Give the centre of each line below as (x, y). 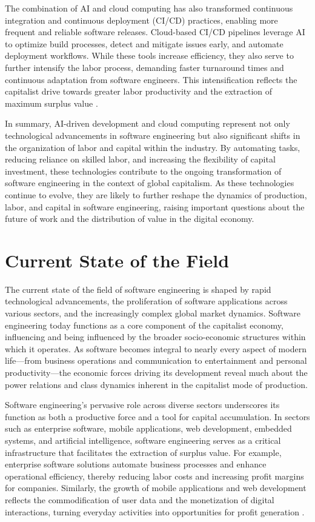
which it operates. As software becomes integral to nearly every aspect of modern (156, 348)
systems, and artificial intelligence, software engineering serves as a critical (143, 440)
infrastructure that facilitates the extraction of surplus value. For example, (143, 452)
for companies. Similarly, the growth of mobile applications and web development (156, 488)
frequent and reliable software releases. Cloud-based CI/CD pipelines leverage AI (155, 32)
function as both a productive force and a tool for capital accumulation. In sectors (157, 416)
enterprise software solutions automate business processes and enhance (136, 464)
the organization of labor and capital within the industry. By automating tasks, (153, 147)
